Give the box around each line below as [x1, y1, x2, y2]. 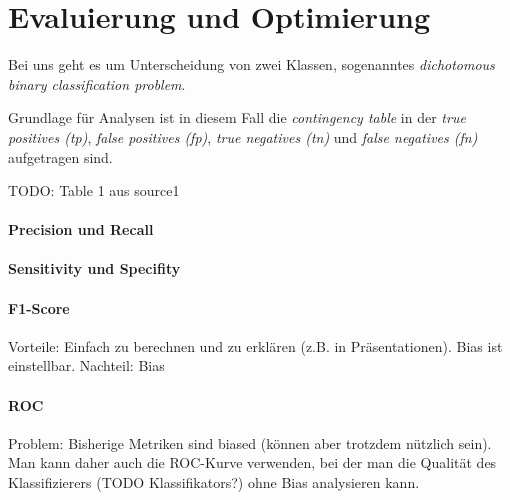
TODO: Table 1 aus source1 [8, 180, 180, 201]
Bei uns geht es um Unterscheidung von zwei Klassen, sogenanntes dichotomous [8, 54, 495, 75]
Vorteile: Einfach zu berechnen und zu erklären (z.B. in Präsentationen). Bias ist [8, 335, 503, 356]
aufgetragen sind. [8, 146, 113, 167]
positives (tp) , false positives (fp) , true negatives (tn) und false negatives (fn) [8, 126, 478, 147]
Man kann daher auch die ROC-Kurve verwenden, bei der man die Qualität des [8, 452, 497, 473]
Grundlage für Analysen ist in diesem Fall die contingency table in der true [8, 107, 466, 128]
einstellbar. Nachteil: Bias [8, 355, 165, 376]
